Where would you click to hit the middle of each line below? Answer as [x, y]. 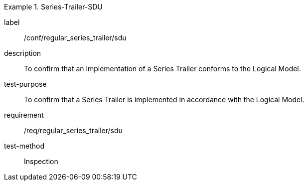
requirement [24, 115]
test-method [24, 146]
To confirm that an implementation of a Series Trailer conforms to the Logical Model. [162, 69]
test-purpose [25, 84]
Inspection [41, 161]
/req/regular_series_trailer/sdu [73, 130]
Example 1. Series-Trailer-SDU [53, 7]
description [23, 53]
